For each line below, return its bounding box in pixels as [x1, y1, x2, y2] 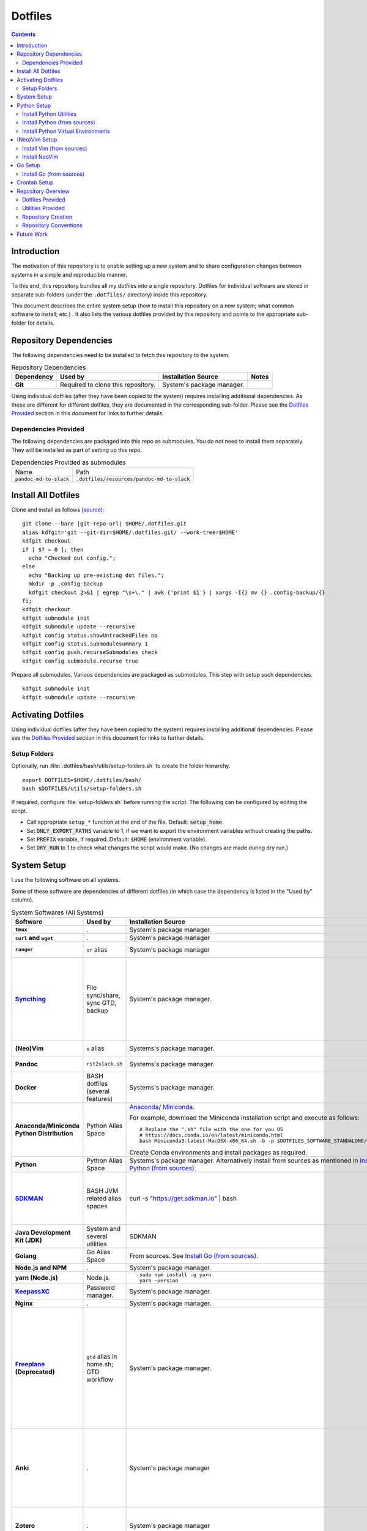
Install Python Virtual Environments [22, 127, 110, 135]
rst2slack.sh [86, 1061, 123, 1067]
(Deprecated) [15, 1367, 55, 1376]
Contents [11, 31, 36, 38]
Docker [15, 1083, 37, 1091]
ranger [15, 946, 34, 953]
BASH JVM [86, 1186, 119, 1195]
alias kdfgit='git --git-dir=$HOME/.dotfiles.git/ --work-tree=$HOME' [22, 529, 239, 536]
